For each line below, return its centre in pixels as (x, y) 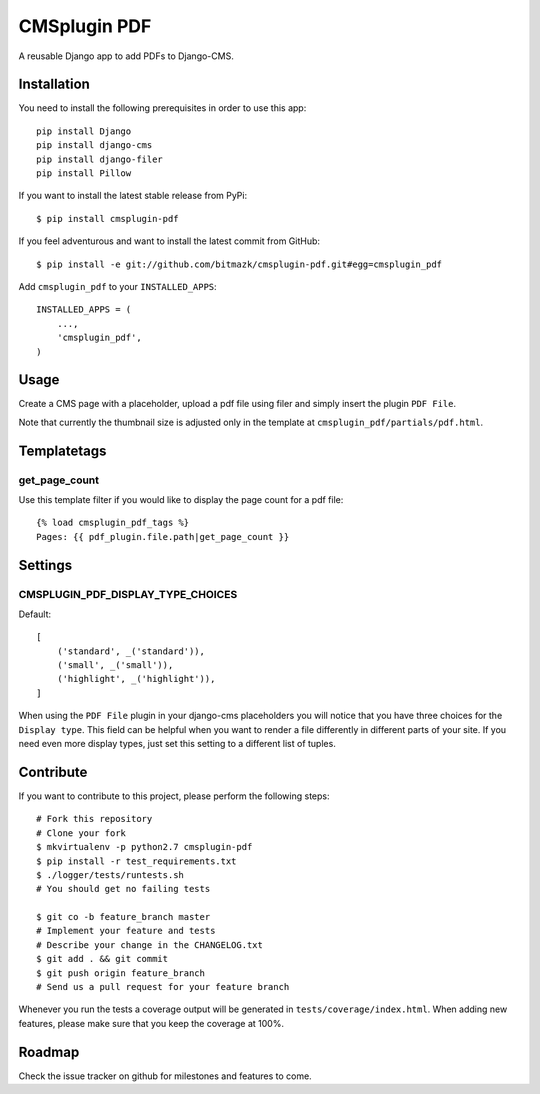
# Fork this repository (94, 819)
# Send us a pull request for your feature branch (163, 987)
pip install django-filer (100, 159)
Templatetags (62, 450)
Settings (45, 565)
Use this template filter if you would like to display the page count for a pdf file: (181, 499)
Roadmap (49, 1051)
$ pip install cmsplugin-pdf (107, 218)
